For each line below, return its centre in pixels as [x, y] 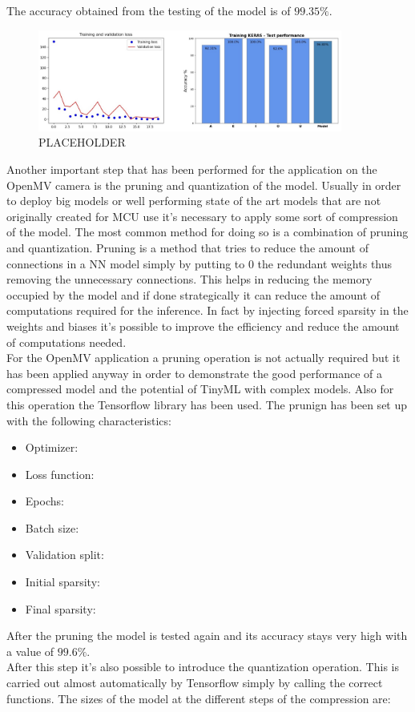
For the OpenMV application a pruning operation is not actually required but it [203, 358]
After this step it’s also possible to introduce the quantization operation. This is [203, 667]
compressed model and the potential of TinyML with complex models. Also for [200, 389]
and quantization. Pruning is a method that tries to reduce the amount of [188, 247]
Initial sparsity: [62, 582]
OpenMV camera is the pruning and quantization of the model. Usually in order [204, 185]
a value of [30, 651]
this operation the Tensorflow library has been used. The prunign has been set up [207, 404]
